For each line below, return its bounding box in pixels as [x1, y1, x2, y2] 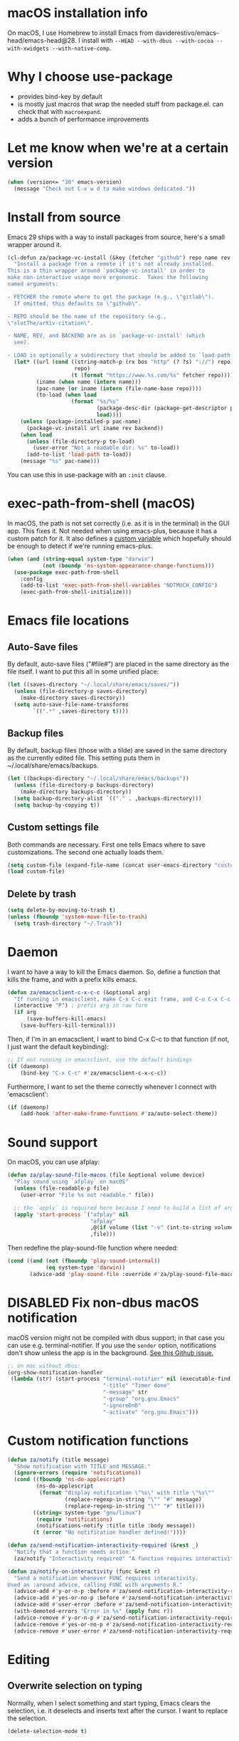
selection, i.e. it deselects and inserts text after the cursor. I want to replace [7, 1706, 228, 1715]
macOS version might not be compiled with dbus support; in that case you [7, 1333, 225, 1342]
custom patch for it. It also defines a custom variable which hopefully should [7, 534, 231, 543]
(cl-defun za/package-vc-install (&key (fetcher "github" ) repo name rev [7, 254, 231, 261]
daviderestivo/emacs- [155, 28, 219, 37]
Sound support [7, 1134, 98, 1151]
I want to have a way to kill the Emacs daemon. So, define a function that [7, 967, 221, 976]
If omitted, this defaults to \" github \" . [14, 300, 142, 307]
